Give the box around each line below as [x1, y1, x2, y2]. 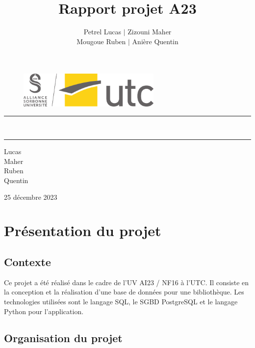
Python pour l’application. [4, 306, 84, 316]
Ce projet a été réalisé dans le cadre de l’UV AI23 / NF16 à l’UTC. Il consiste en [4, 277, 249, 287]
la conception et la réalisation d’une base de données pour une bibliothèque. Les [4, 287, 244, 297]
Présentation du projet [4, 220, 161, 241]
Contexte [4, 254, 51, 269]
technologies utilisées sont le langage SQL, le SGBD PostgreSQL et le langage [4, 296, 238, 306]
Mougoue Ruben [76, 36, 126, 46]
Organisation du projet [4, 330, 123, 345]
